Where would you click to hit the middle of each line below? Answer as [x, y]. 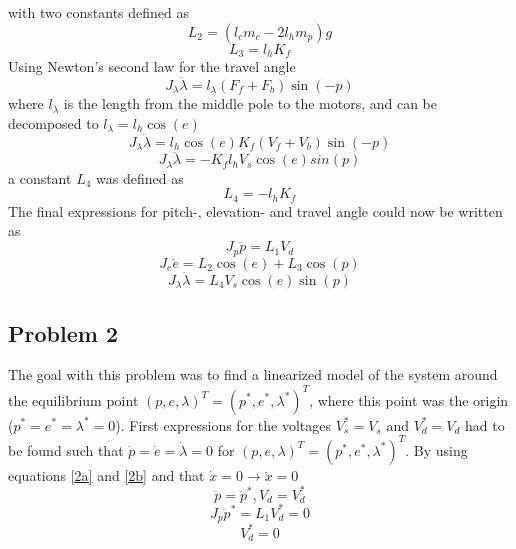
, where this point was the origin [409, 399]
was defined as [140, 177]
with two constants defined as [99, 12]
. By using [436, 449]
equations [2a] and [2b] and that [106, 474]
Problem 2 [63, 332]
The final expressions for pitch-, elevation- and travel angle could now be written [255, 210]
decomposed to [53, 122]
